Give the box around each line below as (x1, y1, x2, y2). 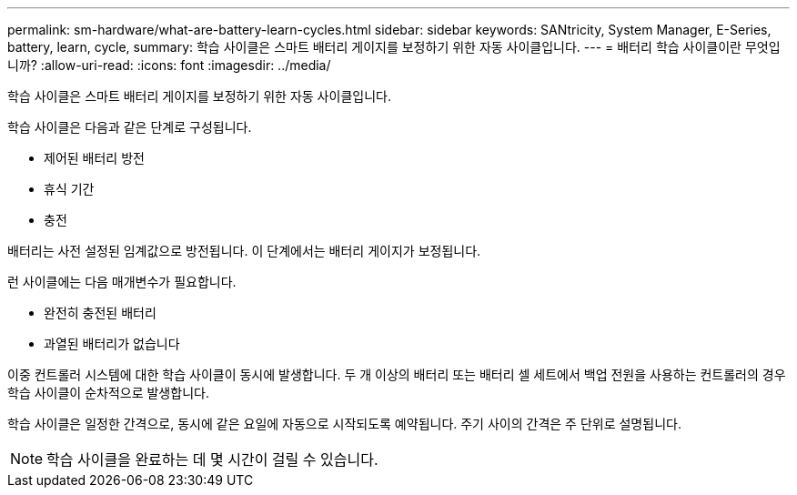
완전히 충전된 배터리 (44, 305, 156, 320)
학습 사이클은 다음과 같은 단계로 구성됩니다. (7, 119, 252, 135)
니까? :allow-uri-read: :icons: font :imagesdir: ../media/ (7, 57, 331, 73)
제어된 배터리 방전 (44, 150, 145, 166)
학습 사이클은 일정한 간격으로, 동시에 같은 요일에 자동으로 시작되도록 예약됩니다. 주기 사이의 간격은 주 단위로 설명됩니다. (7, 416, 681, 431)
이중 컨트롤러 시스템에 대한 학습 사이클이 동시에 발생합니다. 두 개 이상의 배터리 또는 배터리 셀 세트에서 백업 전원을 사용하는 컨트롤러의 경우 (7, 367, 786, 382)
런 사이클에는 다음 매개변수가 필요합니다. (7, 274, 237, 289)
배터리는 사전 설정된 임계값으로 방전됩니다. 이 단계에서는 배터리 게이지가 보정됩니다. (7, 243, 481, 258)
